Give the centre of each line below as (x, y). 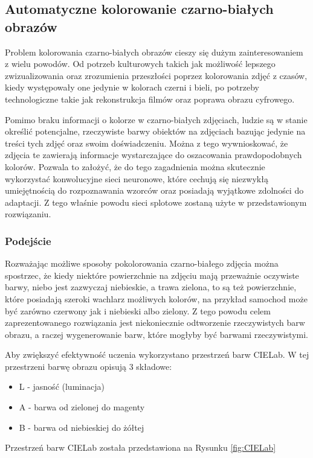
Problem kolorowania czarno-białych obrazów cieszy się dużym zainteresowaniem (154, 52)
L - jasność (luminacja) (62, 386)
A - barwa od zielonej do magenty (82, 407)
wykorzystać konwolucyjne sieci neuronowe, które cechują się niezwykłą (137, 178)
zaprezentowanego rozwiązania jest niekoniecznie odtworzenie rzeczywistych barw (155, 323)
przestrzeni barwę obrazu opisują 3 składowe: (89, 366)
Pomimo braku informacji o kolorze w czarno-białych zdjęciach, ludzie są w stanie (156, 119)
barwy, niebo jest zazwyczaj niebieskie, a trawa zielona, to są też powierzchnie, (151, 287)
